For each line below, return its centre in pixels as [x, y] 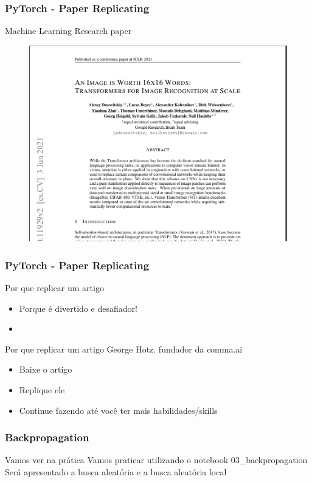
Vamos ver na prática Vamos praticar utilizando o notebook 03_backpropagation [156, 460]
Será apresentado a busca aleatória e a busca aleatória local [116, 471]
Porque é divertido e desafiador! [78, 308]
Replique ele [42, 389]
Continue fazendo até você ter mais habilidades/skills [118, 410]
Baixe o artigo [46, 369]
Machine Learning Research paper [68, 31]
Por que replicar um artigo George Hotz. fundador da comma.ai [124, 349]
